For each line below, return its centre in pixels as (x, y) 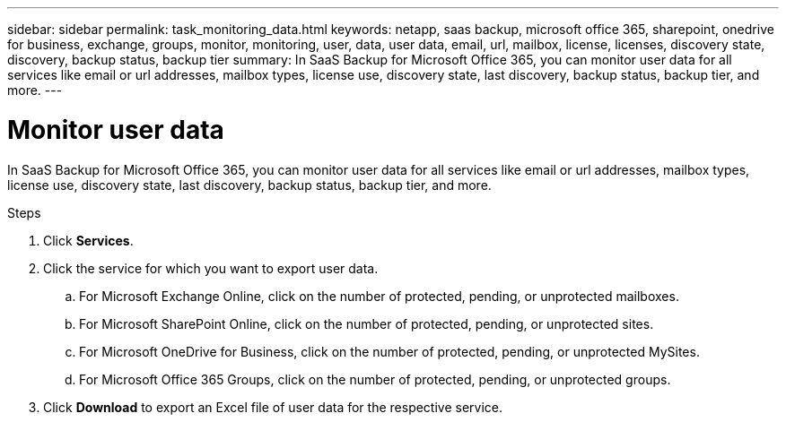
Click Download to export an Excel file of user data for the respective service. (273, 407)
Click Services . (88, 240)
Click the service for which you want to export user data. (211, 268)
